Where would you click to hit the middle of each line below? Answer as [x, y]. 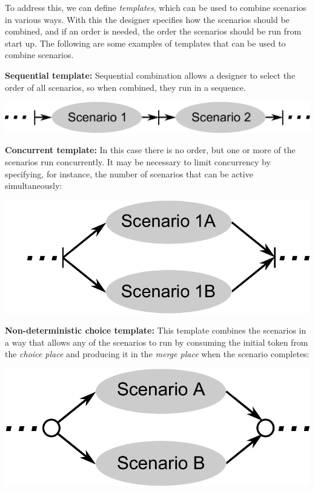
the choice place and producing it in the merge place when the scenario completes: [157, 354]
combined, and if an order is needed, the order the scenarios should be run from [153, 31]
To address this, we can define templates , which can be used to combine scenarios [156, 7]
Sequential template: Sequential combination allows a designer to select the [150, 75]
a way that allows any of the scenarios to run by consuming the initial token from [157, 342]
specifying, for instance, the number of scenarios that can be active [129, 173]
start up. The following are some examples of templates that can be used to [145, 43]
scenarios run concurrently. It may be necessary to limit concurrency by [138, 162]
